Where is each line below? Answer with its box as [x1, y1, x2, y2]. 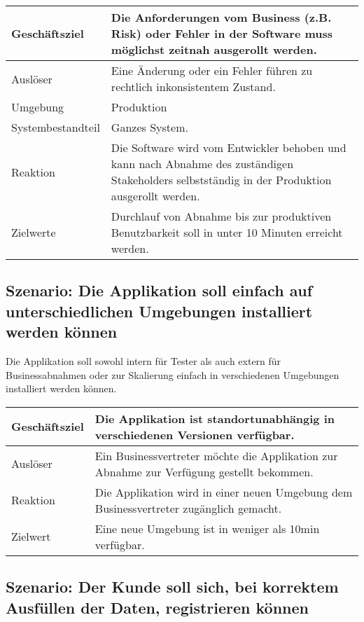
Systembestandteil [11, 119, 100, 135]
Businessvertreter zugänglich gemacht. [94, 499, 282, 516]
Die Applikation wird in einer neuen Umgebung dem [94, 483, 353, 500]
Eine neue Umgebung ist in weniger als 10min [94, 520, 320, 537]
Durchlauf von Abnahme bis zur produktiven [111, 208, 332, 224]
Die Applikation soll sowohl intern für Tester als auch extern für [6, 353, 281, 368]
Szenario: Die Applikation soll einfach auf [6, 279, 313, 301]
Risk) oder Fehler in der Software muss [111, 25, 333, 41]
